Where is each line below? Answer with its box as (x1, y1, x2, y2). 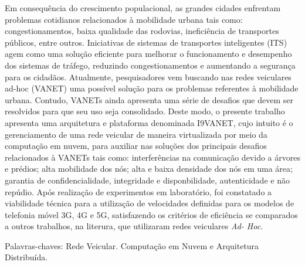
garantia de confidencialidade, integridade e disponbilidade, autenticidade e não (5, 174, 290, 186)
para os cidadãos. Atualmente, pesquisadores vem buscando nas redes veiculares (5, 70, 292, 83)
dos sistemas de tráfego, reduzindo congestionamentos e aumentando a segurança (5, 59, 296, 71)
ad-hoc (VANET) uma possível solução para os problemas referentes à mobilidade (5, 82, 299, 94)
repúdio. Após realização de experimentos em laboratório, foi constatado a (5, 185, 272, 198)
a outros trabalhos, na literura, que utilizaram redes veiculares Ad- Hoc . (5, 220, 263, 232)
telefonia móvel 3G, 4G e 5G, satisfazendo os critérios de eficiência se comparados (5, 208, 298, 220)
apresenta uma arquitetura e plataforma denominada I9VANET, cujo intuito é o (5, 116, 293, 128)
